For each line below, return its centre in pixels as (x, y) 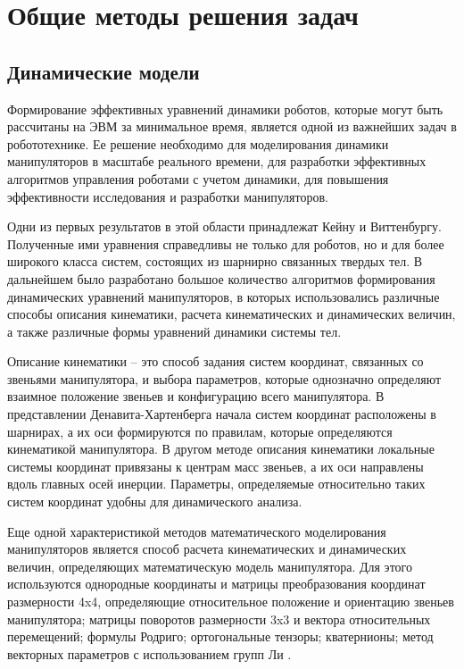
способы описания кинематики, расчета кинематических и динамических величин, (232, 314)
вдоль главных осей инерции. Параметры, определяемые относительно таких (216, 484)
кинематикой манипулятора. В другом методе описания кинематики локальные (221, 449)
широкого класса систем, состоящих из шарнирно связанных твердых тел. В (215, 261)
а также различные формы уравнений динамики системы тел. (174, 331)
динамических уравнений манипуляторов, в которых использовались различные (224, 296)
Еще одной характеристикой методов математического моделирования (197, 531)
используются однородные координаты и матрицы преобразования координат (216, 584)
